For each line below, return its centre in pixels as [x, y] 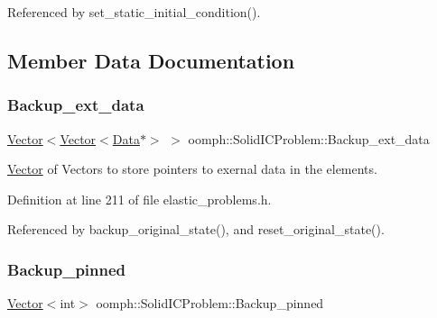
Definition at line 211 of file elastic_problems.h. [139, 199]
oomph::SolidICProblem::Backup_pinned [210, 303]
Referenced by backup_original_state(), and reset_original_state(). [196, 229]
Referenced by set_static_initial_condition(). [134, 12]
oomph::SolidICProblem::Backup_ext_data [309, 138]
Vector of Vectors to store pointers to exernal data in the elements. [192, 169]
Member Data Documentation [151, 60]
